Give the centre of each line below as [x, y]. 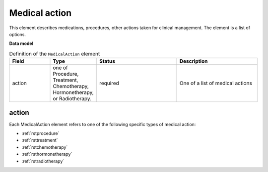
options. [18, 34]
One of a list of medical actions [216, 83]
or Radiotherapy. [72, 99]
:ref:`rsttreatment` [40, 140]
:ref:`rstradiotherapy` [43, 161]
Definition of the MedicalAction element [55, 53]
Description [194, 61]
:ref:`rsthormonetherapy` [47, 154]
